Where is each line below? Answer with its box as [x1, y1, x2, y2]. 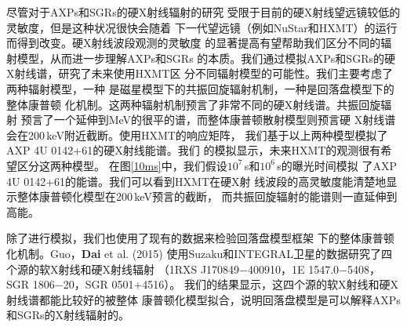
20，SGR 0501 [63, 276, 134, 292]
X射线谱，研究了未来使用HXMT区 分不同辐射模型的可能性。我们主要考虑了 [6, 65, 394, 82]
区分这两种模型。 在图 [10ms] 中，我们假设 [16, 157, 227, 173]
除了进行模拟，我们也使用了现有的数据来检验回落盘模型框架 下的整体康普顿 [6, 230, 394, 246]
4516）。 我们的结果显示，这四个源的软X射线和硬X [142, 276, 398, 292]
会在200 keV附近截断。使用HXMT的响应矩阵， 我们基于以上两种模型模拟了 [6, 126, 388, 143]
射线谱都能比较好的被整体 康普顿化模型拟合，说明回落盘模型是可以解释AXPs [6, 291, 401, 307]
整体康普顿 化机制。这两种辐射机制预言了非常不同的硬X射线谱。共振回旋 [6, 96, 381, 112]
